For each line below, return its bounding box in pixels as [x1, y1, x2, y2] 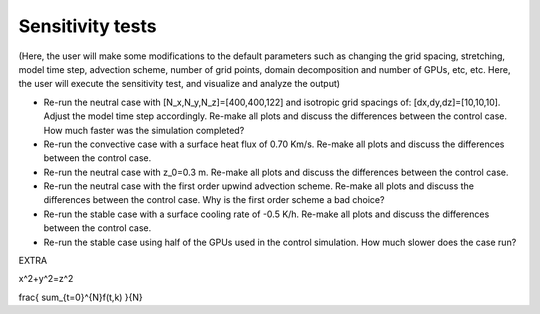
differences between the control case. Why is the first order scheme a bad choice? [43, 194, 385, 206]
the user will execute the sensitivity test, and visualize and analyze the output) [18, 78, 340, 90]
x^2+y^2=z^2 [18, 273, 74, 285]
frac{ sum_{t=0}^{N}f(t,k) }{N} [18, 291, 144, 303]
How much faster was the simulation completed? [43, 124, 245, 136]
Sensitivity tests [18, 15, 157, 37]
